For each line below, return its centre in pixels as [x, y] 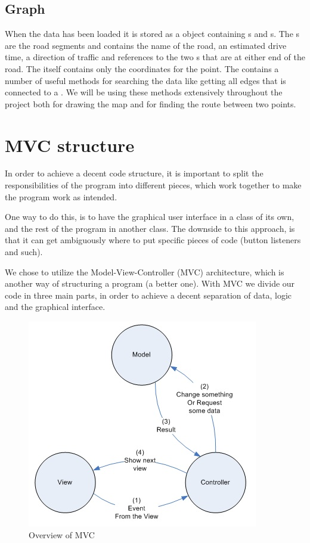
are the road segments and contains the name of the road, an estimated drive [146, 45]
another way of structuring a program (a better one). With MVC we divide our [150, 283]
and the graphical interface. [55, 307]
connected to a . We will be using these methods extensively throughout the [144, 92]
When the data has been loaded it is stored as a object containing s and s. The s [152, 34]
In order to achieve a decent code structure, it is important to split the [134, 173]
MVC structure [70, 145]
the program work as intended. [61, 196]
